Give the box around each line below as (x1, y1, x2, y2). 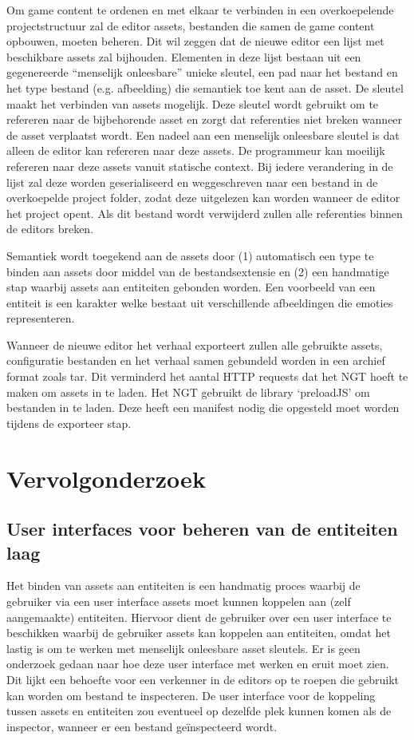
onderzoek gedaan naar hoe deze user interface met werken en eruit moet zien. (6, 655, 389, 672)
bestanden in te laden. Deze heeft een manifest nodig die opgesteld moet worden (6, 399, 400, 416)
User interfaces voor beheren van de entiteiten (6, 516, 398, 541)
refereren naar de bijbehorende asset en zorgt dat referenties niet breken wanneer (6, 111, 403, 128)
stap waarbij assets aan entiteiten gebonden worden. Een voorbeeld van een (6, 279, 376, 295)
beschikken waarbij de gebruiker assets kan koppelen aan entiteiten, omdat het (6, 624, 391, 641)
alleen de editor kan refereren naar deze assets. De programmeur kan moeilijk (6, 142, 385, 159)
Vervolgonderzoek (6, 461, 206, 494)
